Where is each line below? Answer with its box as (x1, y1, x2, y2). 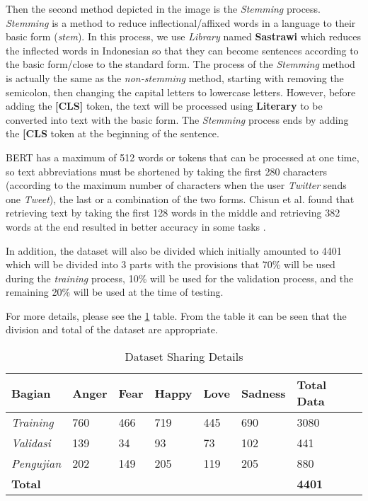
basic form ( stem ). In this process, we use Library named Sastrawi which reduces (6, 29, 361, 44)
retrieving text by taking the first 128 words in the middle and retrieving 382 (6, 205, 340, 220)
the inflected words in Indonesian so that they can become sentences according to (6, 42, 359, 57)
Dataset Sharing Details (125, 348, 243, 365)
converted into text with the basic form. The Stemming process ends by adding (6, 112, 349, 127)
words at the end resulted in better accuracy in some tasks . (6, 219, 266, 234)
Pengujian (11, 455, 62, 472)
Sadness (241, 384, 286, 401)
